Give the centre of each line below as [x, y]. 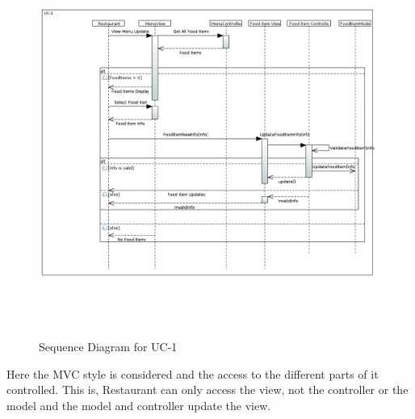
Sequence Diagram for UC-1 [108, 347]
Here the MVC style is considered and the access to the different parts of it [193, 373]
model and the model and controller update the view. [139, 405]
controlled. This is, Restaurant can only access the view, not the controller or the [207, 390]
